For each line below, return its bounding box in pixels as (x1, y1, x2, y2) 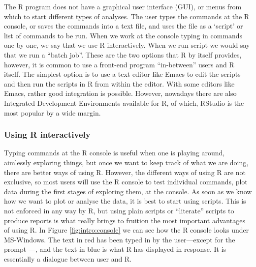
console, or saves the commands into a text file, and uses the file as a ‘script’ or (4, 21, 243, 31)
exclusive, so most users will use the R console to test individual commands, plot (4, 177, 248, 187)
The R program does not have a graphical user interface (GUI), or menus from (4, 1, 242, 11)
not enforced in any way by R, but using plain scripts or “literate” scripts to (4, 205, 234, 215)
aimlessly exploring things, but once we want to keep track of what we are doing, (4, 157, 249, 167)
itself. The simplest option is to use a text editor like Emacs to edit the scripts (4, 69, 241, 79)
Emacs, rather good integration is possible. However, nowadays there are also (4, 88, 237, 98)
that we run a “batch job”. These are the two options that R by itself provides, (4, 49, 242, 59)
